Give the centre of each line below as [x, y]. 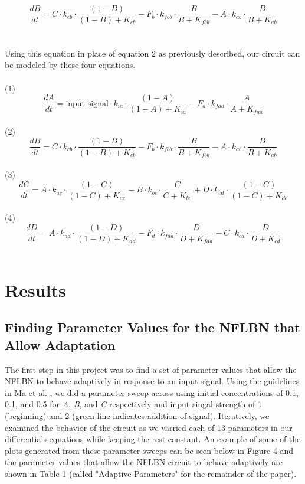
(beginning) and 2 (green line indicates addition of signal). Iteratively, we [137, 415]
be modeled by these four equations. [70, 65]
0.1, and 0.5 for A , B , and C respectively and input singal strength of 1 [133, 404]
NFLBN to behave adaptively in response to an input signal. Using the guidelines [152, 381]
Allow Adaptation [60, 344]
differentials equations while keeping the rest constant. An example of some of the [153, 439]
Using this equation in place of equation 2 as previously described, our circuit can [152, 53]
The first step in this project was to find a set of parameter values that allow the [151, 369]
